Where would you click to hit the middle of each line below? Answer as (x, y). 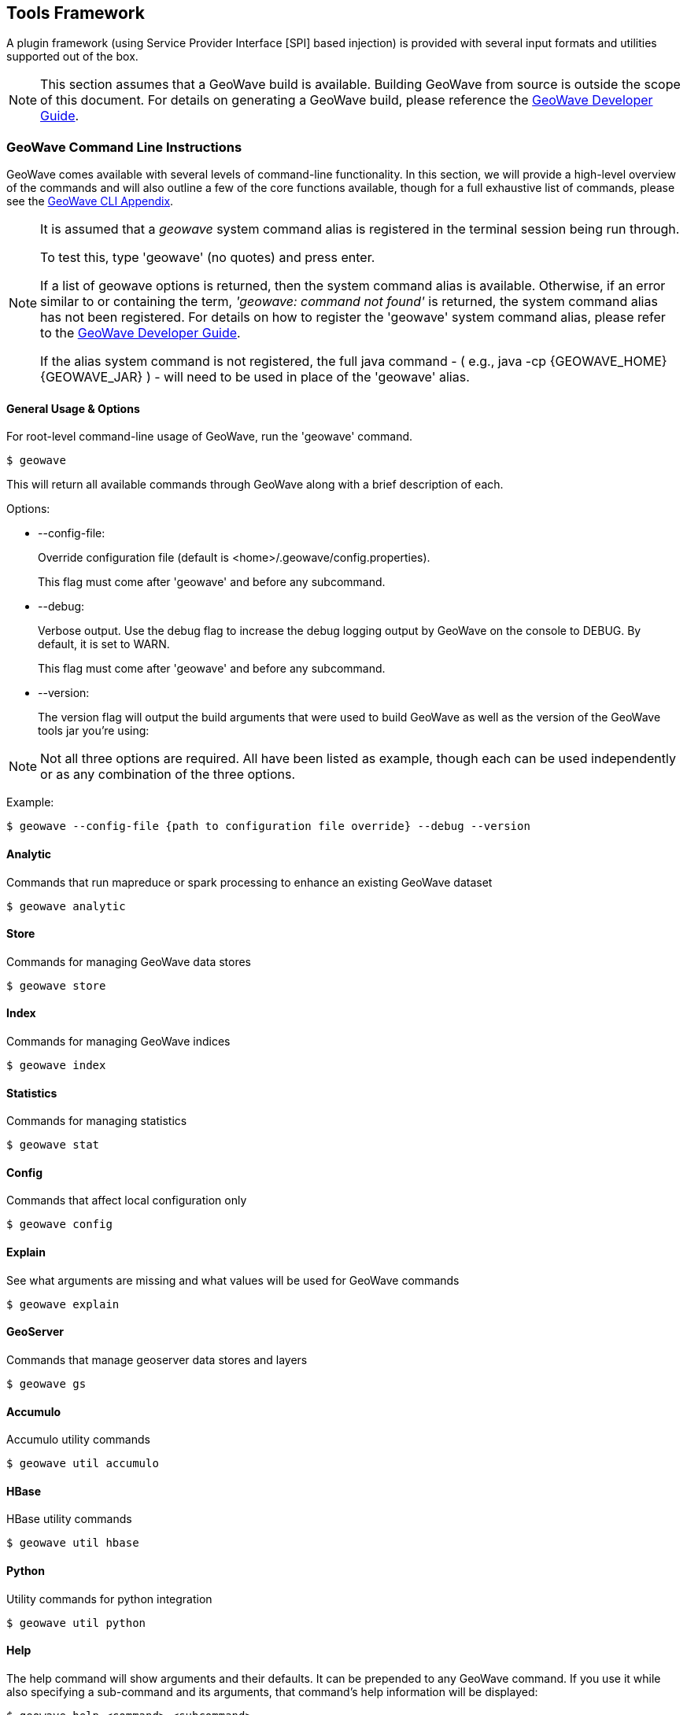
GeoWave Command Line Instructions (124, 147)
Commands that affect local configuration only (127, 1200)
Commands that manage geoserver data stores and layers (157, 1359)
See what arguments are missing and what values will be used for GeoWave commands (233, 1280)
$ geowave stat (53, 1145)
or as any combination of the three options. (168, 775)
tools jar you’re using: (94, 731)
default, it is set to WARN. (104, 644)
